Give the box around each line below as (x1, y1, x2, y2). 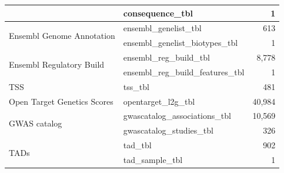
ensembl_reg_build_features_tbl (123, 65, 245, 78)
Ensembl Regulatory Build (9, 58, 105, 71)
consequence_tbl (123, 6, 193, 19)
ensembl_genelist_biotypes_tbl (123, 36, 238, 49)
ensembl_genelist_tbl (123, 22, 202, 34)
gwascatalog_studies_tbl (123, 124, 213, 137)
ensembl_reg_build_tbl (123, 51, 210, 64)
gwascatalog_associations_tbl (123, 109, 231, 122)
